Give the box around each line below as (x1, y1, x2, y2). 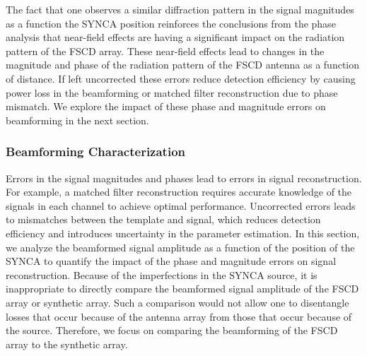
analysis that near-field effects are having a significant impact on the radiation (6, 30, 345, 44)
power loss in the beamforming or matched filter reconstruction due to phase (6, 85, 338, 100)
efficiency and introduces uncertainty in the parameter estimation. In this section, (6, 225, 360, 240)
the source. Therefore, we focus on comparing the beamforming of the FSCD (6, 323, 338, 338)
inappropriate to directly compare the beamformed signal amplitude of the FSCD (6, 281, 359, 296)
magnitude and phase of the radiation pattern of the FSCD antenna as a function (6, 57, 360, 72)
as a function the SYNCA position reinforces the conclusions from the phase (6, 16, 336, 30)
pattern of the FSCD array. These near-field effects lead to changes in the (6, 43, 325, 58)
